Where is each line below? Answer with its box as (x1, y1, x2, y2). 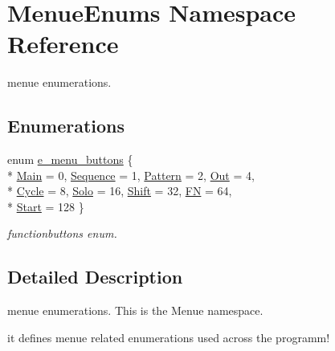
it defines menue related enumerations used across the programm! (7, 329, 330, 345)
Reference (7, 27, 119, 60)
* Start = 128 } (7, 198, 84, 214)
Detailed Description (7, 264, 183, 289)
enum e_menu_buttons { (7, 151, 133, 168)
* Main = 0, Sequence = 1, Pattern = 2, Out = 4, (7, 166, 255, 183)
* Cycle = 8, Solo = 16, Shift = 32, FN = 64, (7, 182, 232, 199)
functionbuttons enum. (7, 225, 117, 242)
